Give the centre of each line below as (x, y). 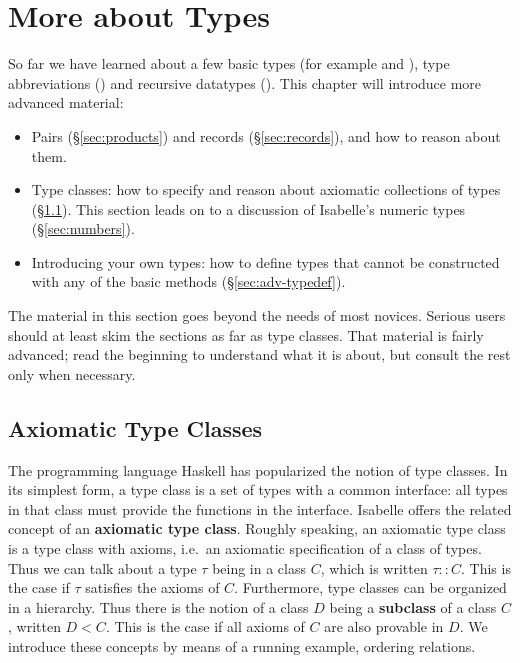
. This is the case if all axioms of (205, 626)
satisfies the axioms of (152, 587)
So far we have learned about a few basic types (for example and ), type (229, 63)
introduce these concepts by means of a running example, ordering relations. (242, 645)
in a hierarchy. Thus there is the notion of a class (158, 606)
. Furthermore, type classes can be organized (370, 587)
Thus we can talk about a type (102, 567)
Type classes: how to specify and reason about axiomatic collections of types (266, 189)
